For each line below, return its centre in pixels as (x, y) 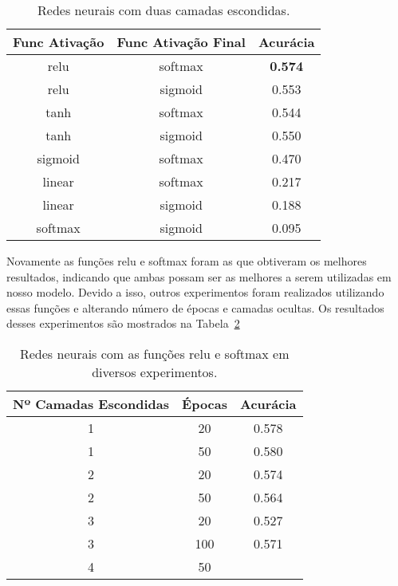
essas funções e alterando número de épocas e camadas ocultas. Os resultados (195, 307)
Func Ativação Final (181, 42)
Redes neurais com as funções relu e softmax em (154, 353)
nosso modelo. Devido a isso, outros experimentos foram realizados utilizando (195, 292)
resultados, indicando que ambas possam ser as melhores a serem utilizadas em (199, 276)
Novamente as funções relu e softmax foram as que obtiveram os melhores (187, 261)
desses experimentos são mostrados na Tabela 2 (123, 323)
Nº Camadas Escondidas (91, 403)
